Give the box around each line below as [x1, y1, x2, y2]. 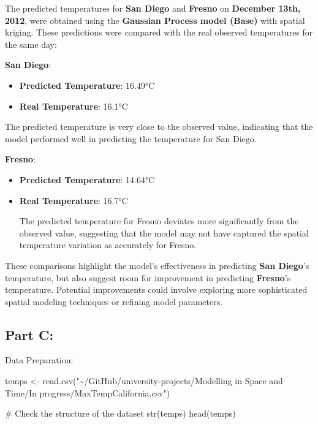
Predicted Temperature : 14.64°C [19, 173, 155, 186]
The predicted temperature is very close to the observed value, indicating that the [5, 120, 313, 133]
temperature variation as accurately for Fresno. [19, 238, 197, 251]
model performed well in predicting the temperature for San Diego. [5, 132, 257, 145]
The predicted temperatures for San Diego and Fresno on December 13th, [5, 2, 301, 14]
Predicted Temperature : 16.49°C [19, 78, 155, 91]
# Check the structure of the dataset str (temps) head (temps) [5, 407, 236, 420]
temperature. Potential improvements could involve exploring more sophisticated [5, 283, 308, 296]
